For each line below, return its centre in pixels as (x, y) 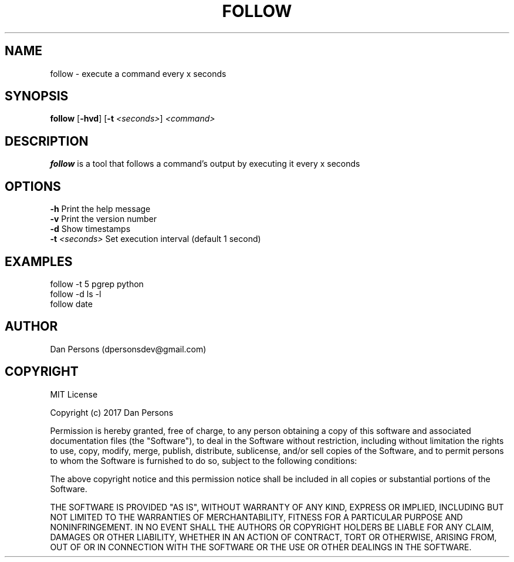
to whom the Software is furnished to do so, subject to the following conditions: (204, 460)
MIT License (74, 394)
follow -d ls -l (76, 294)
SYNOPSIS (37, 96)
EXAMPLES (39, 261)
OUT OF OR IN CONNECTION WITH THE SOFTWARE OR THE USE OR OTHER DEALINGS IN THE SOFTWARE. (261, 547)
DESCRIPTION (47, 141)
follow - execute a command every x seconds (138, 73)
